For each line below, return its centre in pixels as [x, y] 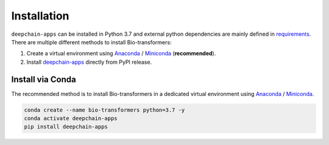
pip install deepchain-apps [66, 127]
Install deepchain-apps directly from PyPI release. [89, 62]
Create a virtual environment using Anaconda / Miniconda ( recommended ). [121, 53]
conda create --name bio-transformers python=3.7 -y [104, 110]
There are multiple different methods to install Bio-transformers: [91, 42]
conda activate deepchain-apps [71, 118]
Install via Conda [44, 79]
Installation [40, 16]
